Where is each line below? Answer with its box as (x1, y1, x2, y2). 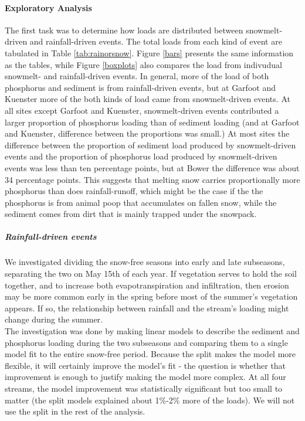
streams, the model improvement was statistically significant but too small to (5, 382, 283, 394)
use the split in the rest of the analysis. (5, 405, 145, 417)
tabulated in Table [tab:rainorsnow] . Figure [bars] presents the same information (5, 46, 294, 59)
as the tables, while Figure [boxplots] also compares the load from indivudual (5, 58, 282, 70)
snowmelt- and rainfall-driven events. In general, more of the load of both (5, 70, 269, 82)
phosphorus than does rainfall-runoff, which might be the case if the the (5, 185, 263, 197)
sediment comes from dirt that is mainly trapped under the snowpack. (5, 208, 257, 220)
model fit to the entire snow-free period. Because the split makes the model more (5, 348, 296, 360)
